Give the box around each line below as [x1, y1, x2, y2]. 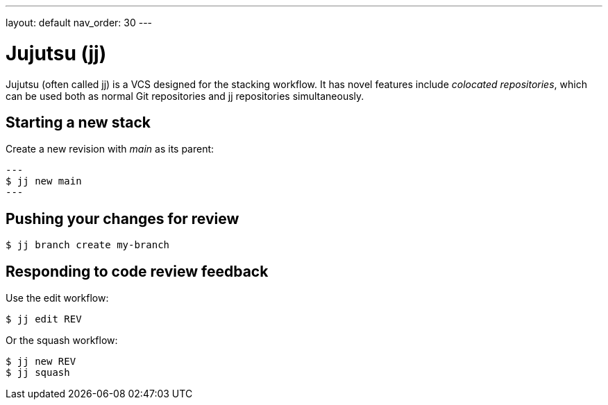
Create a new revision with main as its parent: [6, 143, 214, 155]
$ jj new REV [6, 356, 76, 368]
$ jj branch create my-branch [6, 239, 170, 251]
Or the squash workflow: [6, 334, 118, 347]
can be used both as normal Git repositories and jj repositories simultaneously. [6, 89, 364, 102]
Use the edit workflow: [6, 292, 109, 304]
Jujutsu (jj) [6, 41, 107, 65]
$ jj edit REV [6, 313, 82, 325]
